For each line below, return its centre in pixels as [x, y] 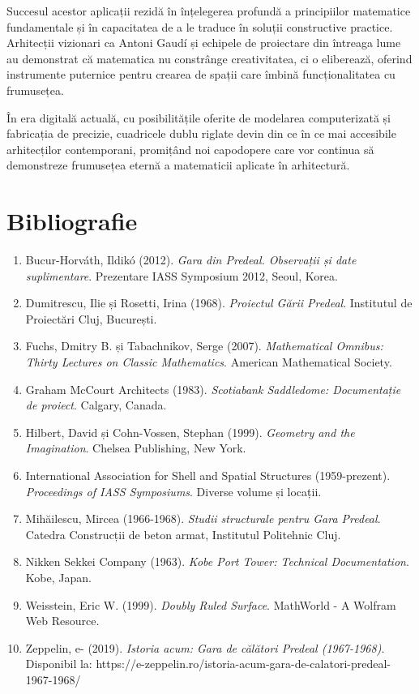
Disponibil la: [59, 664]
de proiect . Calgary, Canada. [96, 405]
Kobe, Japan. [58, 577]
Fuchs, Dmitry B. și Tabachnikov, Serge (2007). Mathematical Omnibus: [204, 346]
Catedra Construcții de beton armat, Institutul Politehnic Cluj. [183, 534]
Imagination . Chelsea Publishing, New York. [136, 448]
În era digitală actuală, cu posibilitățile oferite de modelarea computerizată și [199, 117]
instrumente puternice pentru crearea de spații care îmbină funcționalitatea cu [201, 74]
